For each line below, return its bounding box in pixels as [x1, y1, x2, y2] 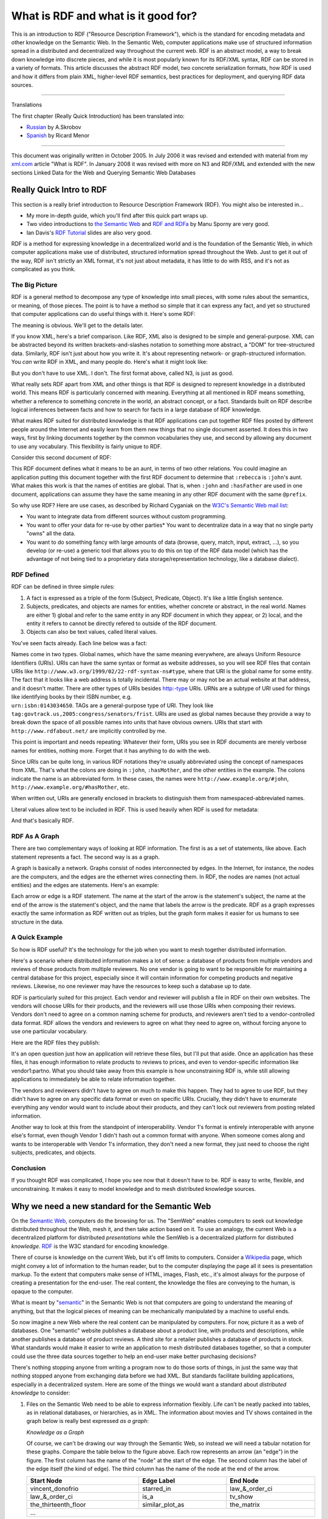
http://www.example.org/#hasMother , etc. [11, 784, 130, 791]
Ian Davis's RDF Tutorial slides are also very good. [26, 228, 152, 236]
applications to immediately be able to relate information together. [11, 1075, 176, 1083]
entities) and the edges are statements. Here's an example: [11, 881, 159, 888]
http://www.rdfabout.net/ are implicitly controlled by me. [11, 727, 167, 735]
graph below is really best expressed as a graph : [26, 1418, 149, 1425]
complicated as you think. [11, 266, 76, 273]
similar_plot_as [142, 1500, 185, 1509]
